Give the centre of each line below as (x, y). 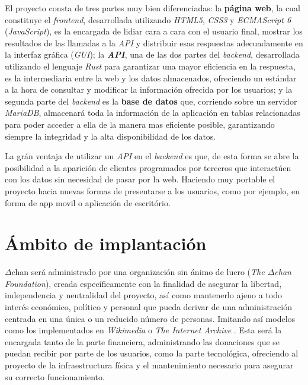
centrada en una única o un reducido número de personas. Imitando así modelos (150, 318)
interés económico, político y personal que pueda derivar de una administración (148, 307)
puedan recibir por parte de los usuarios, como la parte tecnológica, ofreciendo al (152, 353)
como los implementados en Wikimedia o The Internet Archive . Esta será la (143, 330)
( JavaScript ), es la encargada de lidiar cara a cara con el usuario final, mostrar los (154, 31)
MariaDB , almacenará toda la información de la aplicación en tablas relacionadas (153, 113)
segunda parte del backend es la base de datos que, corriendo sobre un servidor (151, 101)
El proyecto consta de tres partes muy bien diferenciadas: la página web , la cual (153, 8)
